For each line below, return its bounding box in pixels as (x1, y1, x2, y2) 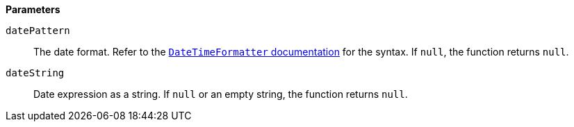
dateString (6, 67, 65, 78)
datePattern (6, 25, 70, 36)
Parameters (6, 3, 60, 15)
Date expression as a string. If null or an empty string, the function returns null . (33, 88, 408, 100)
